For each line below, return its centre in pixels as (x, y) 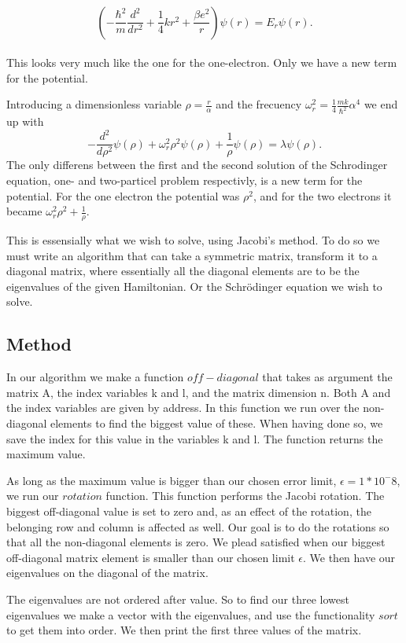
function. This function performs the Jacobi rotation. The (245, 496)
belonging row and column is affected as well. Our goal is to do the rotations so (198, 526)
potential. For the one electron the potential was (123, 195)
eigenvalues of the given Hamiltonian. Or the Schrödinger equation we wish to (194, 286)
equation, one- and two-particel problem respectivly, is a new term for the (185, 180)
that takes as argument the (327, 377)
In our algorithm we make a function (95, 377)
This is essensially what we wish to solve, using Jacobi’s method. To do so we (193, 240)
